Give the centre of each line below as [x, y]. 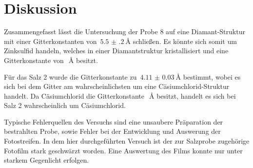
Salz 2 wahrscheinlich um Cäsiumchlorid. [65, 105]
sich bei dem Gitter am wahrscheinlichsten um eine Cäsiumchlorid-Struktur [117, 86]
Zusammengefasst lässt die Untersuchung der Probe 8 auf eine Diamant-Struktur [125, 31]
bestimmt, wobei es [212, 76]
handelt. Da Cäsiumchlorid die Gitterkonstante [74, 95]
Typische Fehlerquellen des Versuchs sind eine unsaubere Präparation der [114, 121]
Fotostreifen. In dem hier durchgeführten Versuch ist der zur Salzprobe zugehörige [127, 141]
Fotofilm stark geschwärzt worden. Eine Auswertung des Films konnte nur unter [123, 150]
